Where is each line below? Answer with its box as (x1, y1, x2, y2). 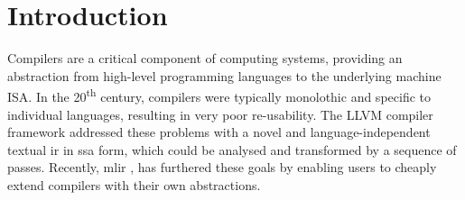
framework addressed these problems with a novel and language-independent (7, 123, 431, 141)
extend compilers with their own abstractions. (7, 175, 261, 194)
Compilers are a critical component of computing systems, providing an (7, 49, 403, 68)
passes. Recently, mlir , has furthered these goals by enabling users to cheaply (7, 158, 437, 177)
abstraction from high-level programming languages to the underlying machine (7, 66, 442, 85)
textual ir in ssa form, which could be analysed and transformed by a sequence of (7, 140, 457, 159)
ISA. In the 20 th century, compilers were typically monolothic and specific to (7, 85, 431, 105)
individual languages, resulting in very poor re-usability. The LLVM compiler (7, 105, 433, 123)
